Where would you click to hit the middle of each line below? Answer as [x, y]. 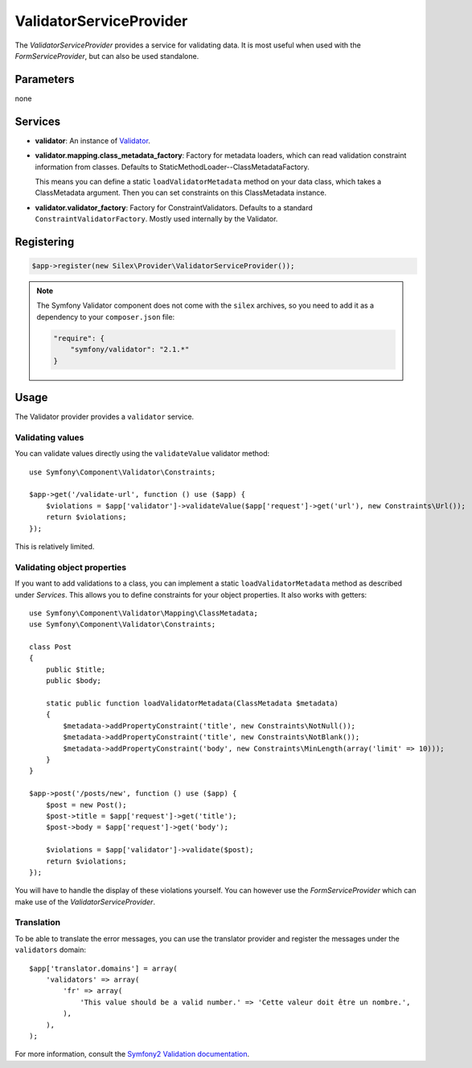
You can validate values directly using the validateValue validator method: [142, 453]
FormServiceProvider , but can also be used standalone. [107, 56]
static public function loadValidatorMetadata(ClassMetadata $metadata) [192, 704]
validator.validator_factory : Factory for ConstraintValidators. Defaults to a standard [174, 207]
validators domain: [51, 950]
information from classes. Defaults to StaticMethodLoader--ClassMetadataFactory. [172, 167]
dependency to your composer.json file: [106, 317]
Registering [45, 242]
